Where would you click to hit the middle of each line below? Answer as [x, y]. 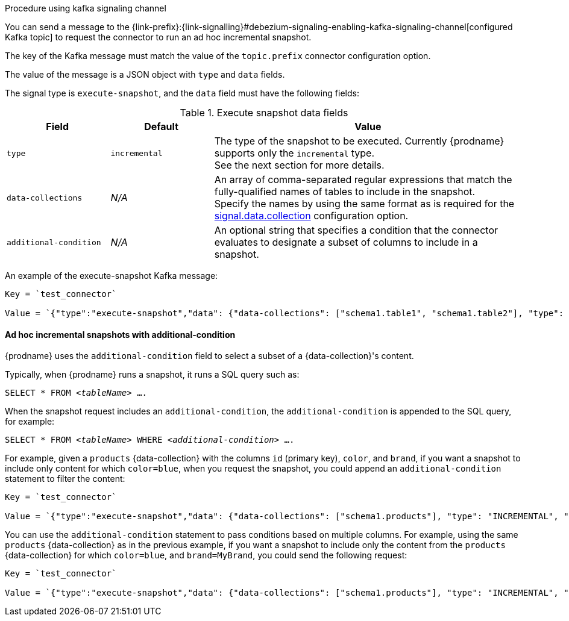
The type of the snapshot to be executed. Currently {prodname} [359, 141]
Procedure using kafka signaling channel [86, 8]
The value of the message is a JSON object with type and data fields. [145, 74]
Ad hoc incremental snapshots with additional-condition [120, 334]
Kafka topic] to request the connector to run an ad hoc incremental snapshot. [158, 37]
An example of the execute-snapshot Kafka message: [112, 276]
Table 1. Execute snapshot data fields [264, 113]
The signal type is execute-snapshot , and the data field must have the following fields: [182, 93]
